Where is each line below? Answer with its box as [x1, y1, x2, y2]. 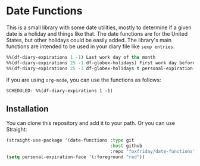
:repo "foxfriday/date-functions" [110, 149, 196, 155]
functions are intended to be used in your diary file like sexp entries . [6, 43, 175, 50]
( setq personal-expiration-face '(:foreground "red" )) [6, 154, 145, 160]
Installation [6, 104, 49, 114]
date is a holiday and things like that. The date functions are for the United [6, 30, 188, 37]
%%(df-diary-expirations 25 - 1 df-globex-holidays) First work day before [6, 59, 196, 66]
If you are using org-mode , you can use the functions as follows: [6, 76, 162, 83]
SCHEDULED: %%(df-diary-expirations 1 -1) [6, 87, 113, 93]
